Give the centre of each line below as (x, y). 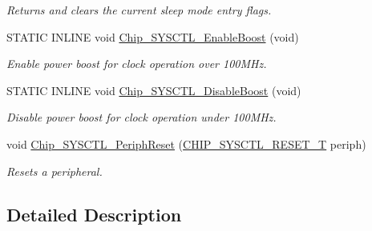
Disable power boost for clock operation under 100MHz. (142, 117)
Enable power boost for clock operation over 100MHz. (137, 64)
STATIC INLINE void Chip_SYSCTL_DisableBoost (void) (154, 90)
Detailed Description (94, 214)
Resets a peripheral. (55, 171)
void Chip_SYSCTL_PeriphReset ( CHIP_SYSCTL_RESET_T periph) (186, 143)
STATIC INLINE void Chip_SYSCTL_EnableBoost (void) (153, 36)
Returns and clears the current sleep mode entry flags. (139, 10)
